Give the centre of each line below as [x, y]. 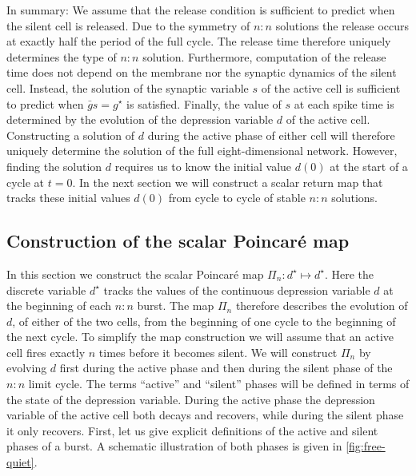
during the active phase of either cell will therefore [271, 135]
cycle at [26, 182]
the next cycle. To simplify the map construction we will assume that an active [200, 337]
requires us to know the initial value [203, 166]
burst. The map [176, 305]
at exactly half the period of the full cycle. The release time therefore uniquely [199, 41]
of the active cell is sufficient [331, 87]
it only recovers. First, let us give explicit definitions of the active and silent [192, 430]
